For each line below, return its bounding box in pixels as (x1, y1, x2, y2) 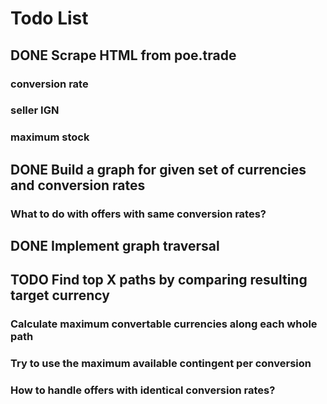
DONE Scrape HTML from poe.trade (10, 47, 237, 64)
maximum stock (10, 130, 90, 144)
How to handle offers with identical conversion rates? (10, 383, 276, 397)
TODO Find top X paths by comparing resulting (10, 272, 308, 289)
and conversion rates (10, 177, 146, 194)
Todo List (10, 7, 89, 30)
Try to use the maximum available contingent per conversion (10, 357, 312, 371)
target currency (10, 287, 110, 304)
